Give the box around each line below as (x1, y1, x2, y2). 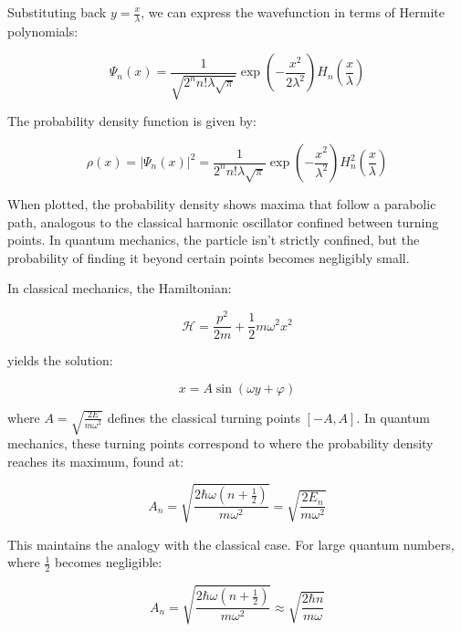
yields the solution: (7, 351, 113, 370)
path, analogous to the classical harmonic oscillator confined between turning (7, 212, 439, 231)
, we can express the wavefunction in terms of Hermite (141, 3, 445, 21)
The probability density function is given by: (7, 111, 257, 131)
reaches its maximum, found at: (7, 451, 184, 470)
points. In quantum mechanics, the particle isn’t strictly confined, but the (7, 230, 420, 249)
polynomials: (7, 21, 79, 40)
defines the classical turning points (107, 407, 300, 427)
